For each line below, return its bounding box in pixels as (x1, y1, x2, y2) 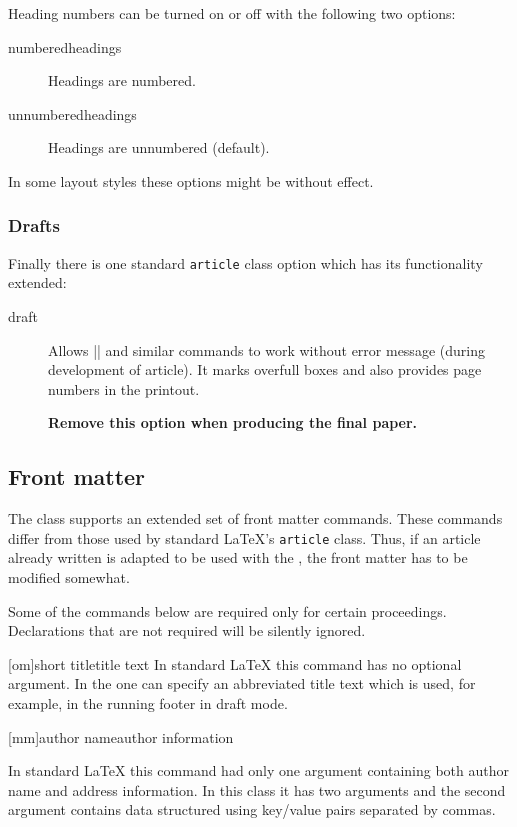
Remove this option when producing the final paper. (48, 412, 418, 433)
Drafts (8, 213, 60, 238)
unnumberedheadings (8, 103, 137, 124)
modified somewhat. (8, 567, 130, 588)
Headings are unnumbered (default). (48, 137, 270, 158)
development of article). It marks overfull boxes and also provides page (48, 359, 482, 380)
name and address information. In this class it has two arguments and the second (8, 779, 506, 800)
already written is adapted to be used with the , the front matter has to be (8, 547, 468, 568)
